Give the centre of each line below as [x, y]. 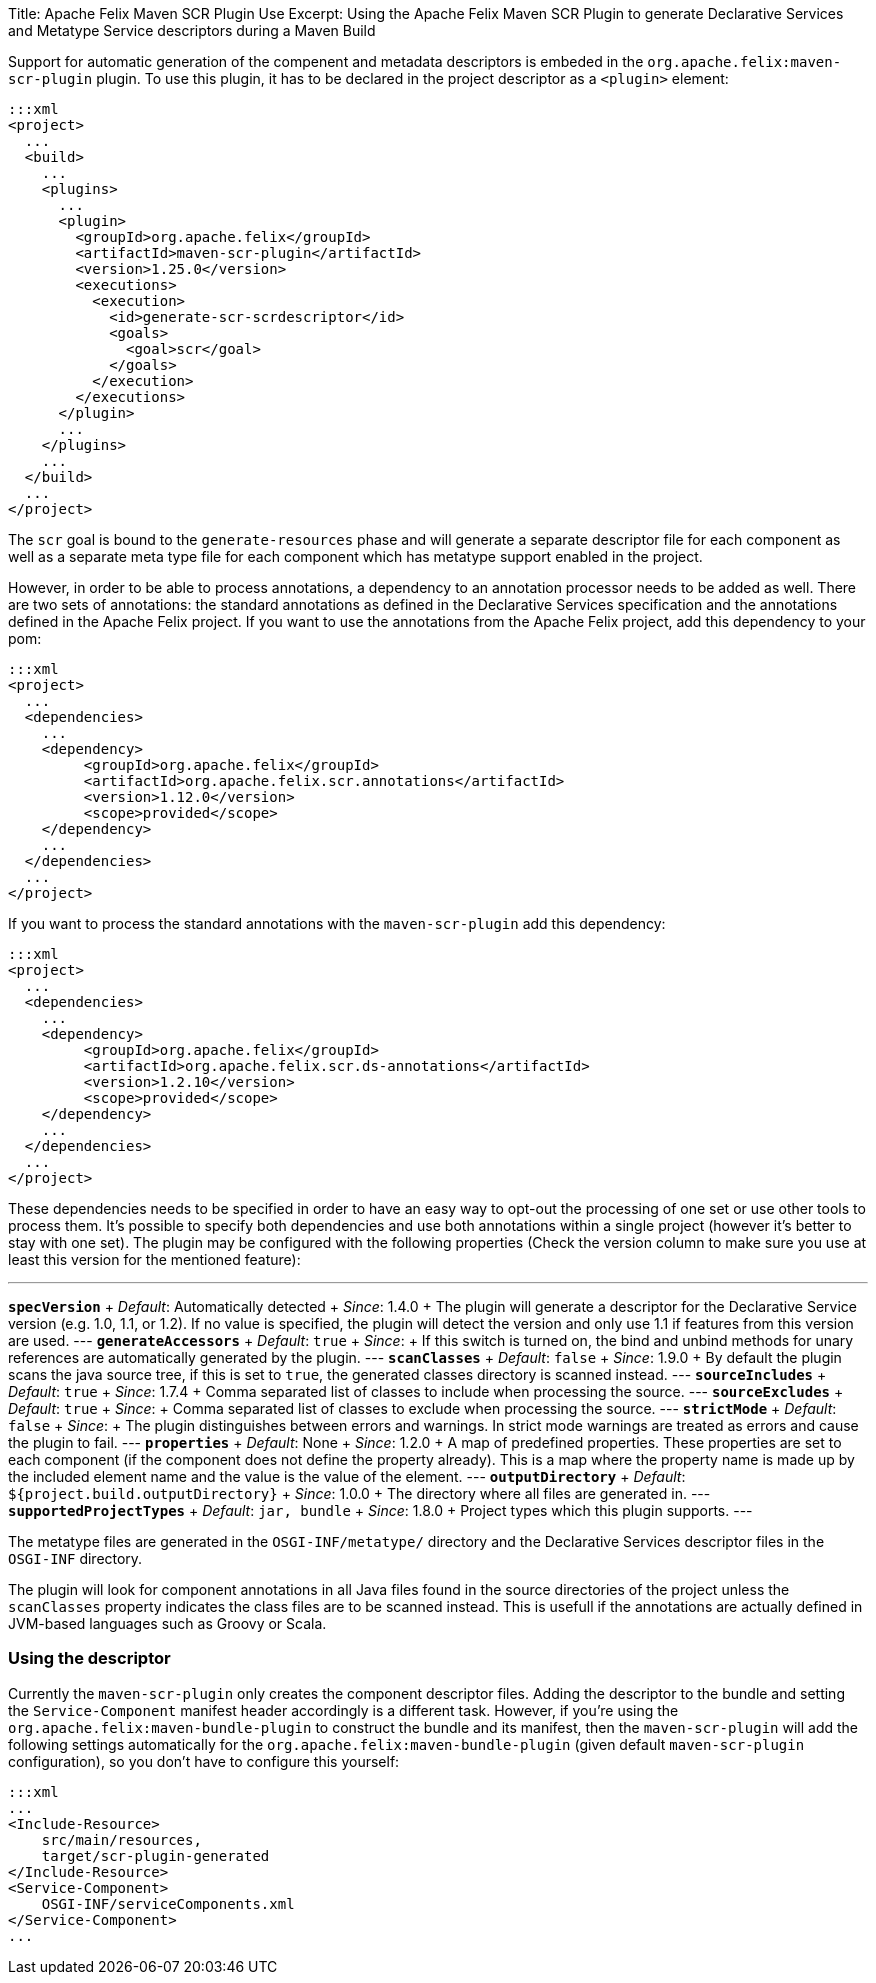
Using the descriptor [89, 1658]
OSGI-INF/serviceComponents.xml [168, 1903]
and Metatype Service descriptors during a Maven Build [192, 30]
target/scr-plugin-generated [155, 1855]
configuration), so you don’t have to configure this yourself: [204, 1761]
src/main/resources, [121, 1839]
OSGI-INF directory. [75, 1558]
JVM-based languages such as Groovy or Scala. [167, 1623]
